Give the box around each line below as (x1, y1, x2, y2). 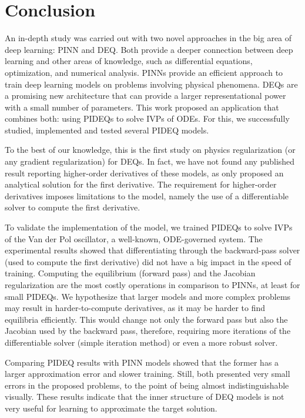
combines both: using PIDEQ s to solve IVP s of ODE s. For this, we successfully (5, 112, 290, 125)
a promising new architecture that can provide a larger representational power (5, 89, 286, 102)
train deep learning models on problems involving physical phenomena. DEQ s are (5, 78, 298, 90)
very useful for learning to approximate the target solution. (5, 402, 217, 414)
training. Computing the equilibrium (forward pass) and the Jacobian (5, 267, 256, 279)
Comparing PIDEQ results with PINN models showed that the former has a (5, 356, 279, 368)
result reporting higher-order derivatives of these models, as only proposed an (5, 166, 284, 179)
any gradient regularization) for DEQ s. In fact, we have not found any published (5, 155, 295, 168)
